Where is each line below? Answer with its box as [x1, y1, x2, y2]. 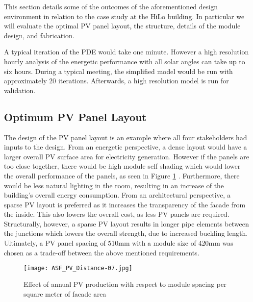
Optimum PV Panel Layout [4, 109, 147, 124]
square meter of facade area [24, 288, 106, 299]
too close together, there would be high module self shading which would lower [4, 161, 241, 171]
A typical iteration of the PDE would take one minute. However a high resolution [4, 47, 249, 57]
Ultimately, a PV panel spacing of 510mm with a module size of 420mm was [4, 238, 233, 248]
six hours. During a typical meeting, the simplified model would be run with [4, 66, 233, 76]
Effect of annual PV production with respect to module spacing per [24, 278, 227, 289]
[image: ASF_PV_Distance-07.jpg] [24, 265, 132, 272]
